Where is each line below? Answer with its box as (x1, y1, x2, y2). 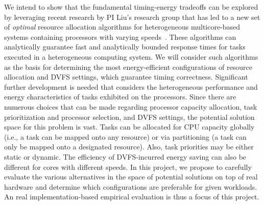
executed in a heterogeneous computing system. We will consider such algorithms (4, 51, 258, 62)
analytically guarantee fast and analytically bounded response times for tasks (4, 41, 246, 52)
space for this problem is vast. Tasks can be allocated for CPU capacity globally (4, 121, 255, 132)
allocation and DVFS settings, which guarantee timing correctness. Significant (4, 71, 248, 82)
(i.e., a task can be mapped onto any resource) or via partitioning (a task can (4, 131, 247, 142)
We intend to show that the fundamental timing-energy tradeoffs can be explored (4, 2, 258, 12)
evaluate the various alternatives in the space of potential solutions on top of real (4, 171, 258, 182)
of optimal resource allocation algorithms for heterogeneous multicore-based (4, 21, 241, 32)
